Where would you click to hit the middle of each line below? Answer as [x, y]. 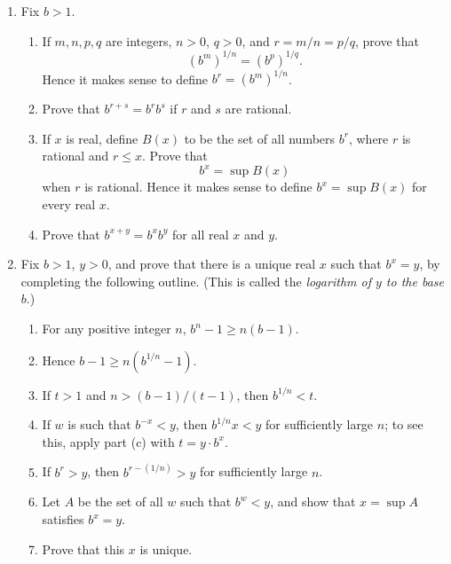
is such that [99, 424]
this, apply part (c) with [108, 441]
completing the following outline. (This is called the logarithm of [196, 281]
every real [69, 204]
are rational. [258, 109]
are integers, [138, 40]
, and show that [313, 501]
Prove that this [83, 548]
